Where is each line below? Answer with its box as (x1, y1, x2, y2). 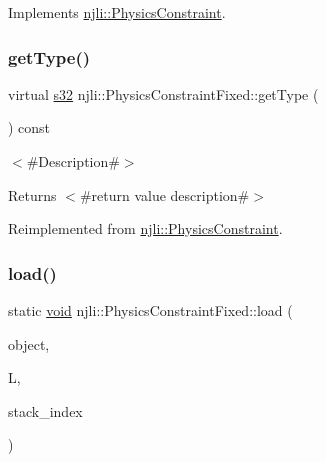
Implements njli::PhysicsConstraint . (8, 2, 226, 22)
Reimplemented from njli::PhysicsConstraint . (8, 218, 283, 239)
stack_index (8, 400, 83, 421)
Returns (8, 184, 57, 205)
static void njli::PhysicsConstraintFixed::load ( (8, 300, 293, 320)
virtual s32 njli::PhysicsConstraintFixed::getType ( (8, 83, 319, 104)
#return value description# (79, 184, 250, 205)
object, (8, 333, 50, 354)
